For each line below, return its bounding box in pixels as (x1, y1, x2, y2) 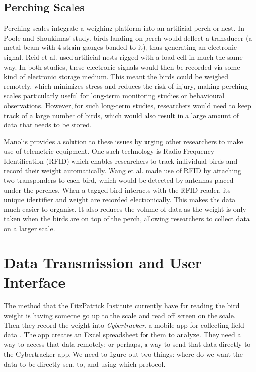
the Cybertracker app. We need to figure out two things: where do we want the (4, 348, 243, 359)
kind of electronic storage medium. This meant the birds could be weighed (4, 71, 228, 82)
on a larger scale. (4, 223, 55, 234)
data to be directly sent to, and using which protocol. (4, 358, 166, 369)
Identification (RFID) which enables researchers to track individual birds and (4, 155, 238, 165)
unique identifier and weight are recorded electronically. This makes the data (4, 194, 236, 205)
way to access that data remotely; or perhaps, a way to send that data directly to (4, 339, 251, 349)
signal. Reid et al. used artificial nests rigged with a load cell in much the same (4, 51, 243, 62)
